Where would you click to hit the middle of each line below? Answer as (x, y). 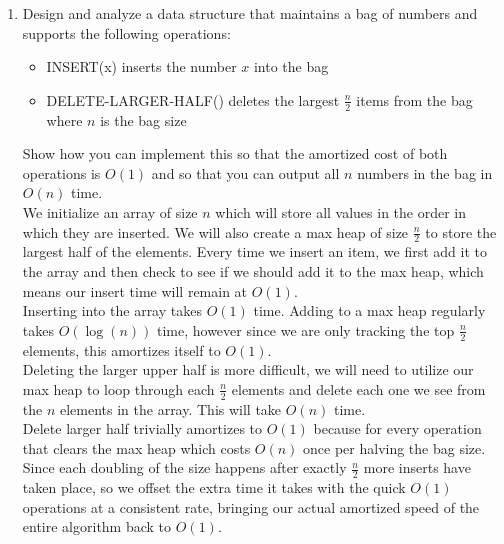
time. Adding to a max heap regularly (369, 310)
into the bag (291, 66)
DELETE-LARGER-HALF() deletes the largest (193, 99)
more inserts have (417, 467)
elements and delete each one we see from (358, 388)
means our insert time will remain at (135, 290)
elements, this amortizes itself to (121, 349)
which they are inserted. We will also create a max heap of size (215, 231)
